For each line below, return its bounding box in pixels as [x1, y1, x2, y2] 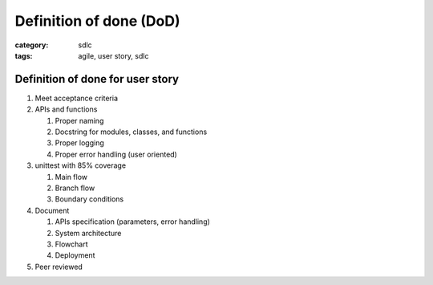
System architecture [55, 228, 122, 238]
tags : [14, 51, 33, 60]
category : [14, 40, 49, 50]
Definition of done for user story [14, 72, 180, 86]
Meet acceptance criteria [34, 93, 119, 103]
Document [34, 206, 70, 215]
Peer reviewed [34, 262, 83, 271]
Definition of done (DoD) [14, 12, 180, 30]
